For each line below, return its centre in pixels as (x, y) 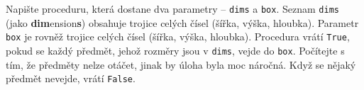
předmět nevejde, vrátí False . (71, 78)
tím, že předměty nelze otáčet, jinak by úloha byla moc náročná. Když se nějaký (181, 64)
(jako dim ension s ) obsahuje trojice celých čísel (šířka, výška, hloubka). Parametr (182, 22)
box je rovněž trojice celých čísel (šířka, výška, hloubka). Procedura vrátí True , (178, 36)
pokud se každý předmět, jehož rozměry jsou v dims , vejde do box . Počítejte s (175, 50)
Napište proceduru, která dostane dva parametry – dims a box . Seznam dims (172, 9)
